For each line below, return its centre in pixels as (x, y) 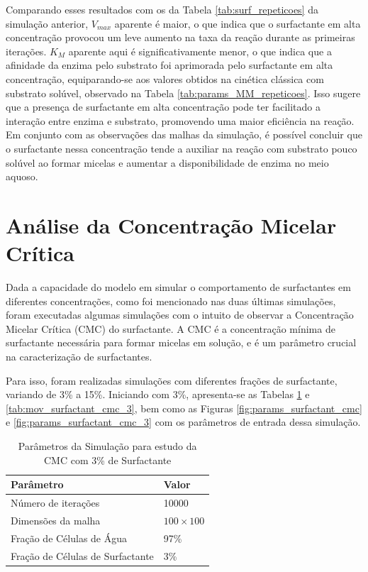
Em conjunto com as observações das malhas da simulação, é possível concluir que (184, 134)
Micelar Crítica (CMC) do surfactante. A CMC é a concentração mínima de (171, 328)
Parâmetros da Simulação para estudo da (107, 445)
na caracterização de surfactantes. (79, 356)
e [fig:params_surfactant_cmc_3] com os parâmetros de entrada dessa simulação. (183, 422)
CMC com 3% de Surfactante (108, 460)
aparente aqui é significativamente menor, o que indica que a (200, 51)
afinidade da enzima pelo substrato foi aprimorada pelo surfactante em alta (169, 65)
